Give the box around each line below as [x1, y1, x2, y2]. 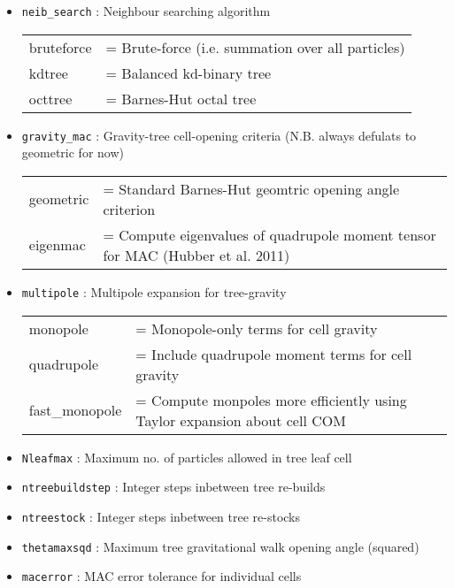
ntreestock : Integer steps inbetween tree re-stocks [21, 507, 301, 525]
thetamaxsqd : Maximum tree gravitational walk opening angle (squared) [21, 537, 419, 555]
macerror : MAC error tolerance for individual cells [21, 567, 302, 585]
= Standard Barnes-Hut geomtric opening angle [103, 178, 400, 199]
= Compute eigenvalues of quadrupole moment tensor [103, 224, 436, 245]
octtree [28, 88, 73, 109]
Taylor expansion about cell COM [135, 409, 346, 431]
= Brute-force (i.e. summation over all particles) [105, 36, 405, 57]
